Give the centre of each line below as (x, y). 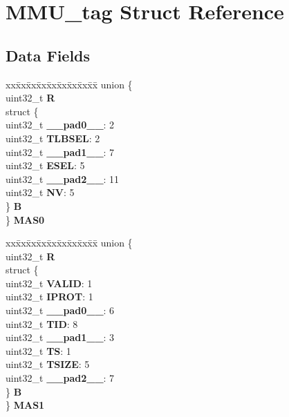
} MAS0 (25, 219)
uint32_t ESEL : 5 (45, 165)
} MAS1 (25, 405)
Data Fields (48, 55)
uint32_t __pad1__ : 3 (60, 337)
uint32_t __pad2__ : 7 (60, 378)
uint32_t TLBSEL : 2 (53, 138)
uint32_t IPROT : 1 (49, 297)
